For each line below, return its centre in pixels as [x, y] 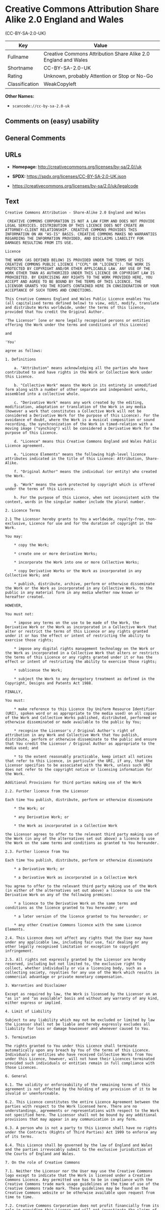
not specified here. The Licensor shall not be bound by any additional [81, 1115]
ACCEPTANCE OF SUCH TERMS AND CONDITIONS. [49, 290]
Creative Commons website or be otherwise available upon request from [80, 1193]
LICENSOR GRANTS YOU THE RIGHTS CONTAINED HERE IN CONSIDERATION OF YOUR [82, 286]
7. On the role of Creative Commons [42, 1163]
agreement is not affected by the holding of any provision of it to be [81, 1089]
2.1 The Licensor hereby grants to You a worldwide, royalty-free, [76, 519]
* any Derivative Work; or [41, 817]
